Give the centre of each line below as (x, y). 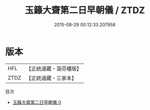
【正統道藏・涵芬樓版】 (54, 69)
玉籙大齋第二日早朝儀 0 (37, 102)
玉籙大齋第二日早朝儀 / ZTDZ (85, 10)
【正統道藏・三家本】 (52, 78)
